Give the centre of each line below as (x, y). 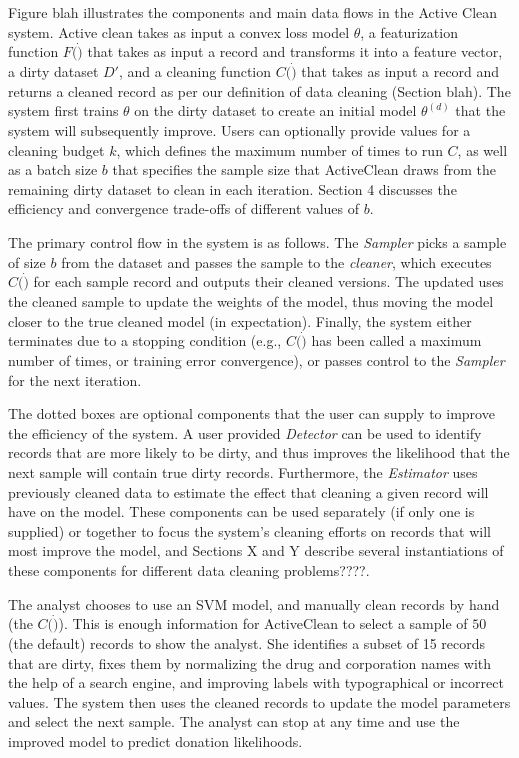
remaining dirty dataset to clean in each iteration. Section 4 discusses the (232, 188)
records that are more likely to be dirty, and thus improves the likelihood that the (259, 452)
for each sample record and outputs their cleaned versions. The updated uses (268, 281)
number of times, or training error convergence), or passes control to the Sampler (256, 359)
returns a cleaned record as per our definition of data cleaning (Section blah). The (259, 90)
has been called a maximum (396, 340)
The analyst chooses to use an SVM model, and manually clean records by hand (254, 603)
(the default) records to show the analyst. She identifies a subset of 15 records (247, 642)
